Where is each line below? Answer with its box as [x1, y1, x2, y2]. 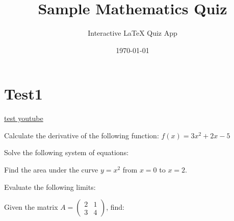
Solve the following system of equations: [4, 147, 129, 158]
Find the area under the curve [4, 164, 98, 175]
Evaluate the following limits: [4, 181, 96, 192]
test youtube [4, 113, 43, 124]
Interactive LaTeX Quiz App [88, 28, 177, 38]
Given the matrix [4, 202, 58, 212]
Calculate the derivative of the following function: [4, 130, 159, 140]
